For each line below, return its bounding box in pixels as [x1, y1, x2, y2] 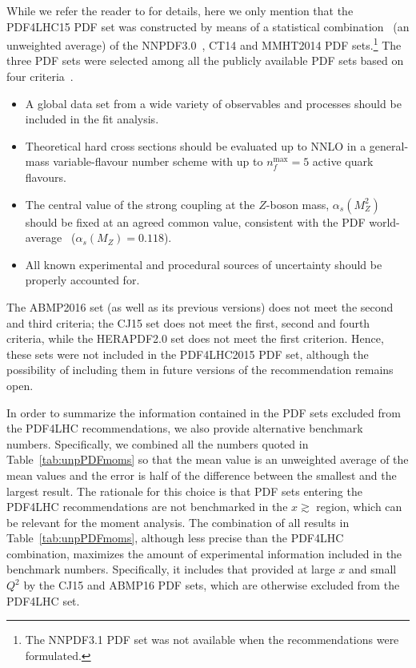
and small [348, 561, 397, 577]
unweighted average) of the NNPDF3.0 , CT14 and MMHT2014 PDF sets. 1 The [6, 34, 402, 53]
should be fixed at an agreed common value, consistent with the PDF [25, 213, 366, 230]
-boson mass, [266, 195, 330, 212]
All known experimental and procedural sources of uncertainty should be [25, 256, 382, 272]
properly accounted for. [25, 272, 140, 288]
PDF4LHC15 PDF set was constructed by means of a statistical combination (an [6, 18, 410, 34]
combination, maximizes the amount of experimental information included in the [6, 545, 402, 561]
